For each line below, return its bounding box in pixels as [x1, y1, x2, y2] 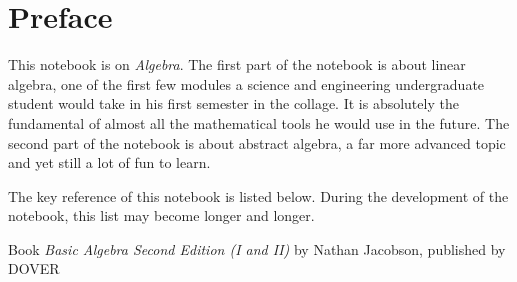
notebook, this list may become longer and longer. [8, 205, 315, 226]
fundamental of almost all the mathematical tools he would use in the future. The [8, 112, 510, 133]
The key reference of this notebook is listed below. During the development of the [8, 185, 509, 206]
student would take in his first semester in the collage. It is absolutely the [8, 93, 459, 114]
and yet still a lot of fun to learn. [8, 152, 211, 173]
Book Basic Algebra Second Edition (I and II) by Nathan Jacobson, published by [8, 238, 506, 259]
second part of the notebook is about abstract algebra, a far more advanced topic [8, 132, 506, 153]
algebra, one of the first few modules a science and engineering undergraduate [8, 73, 485, 94]
